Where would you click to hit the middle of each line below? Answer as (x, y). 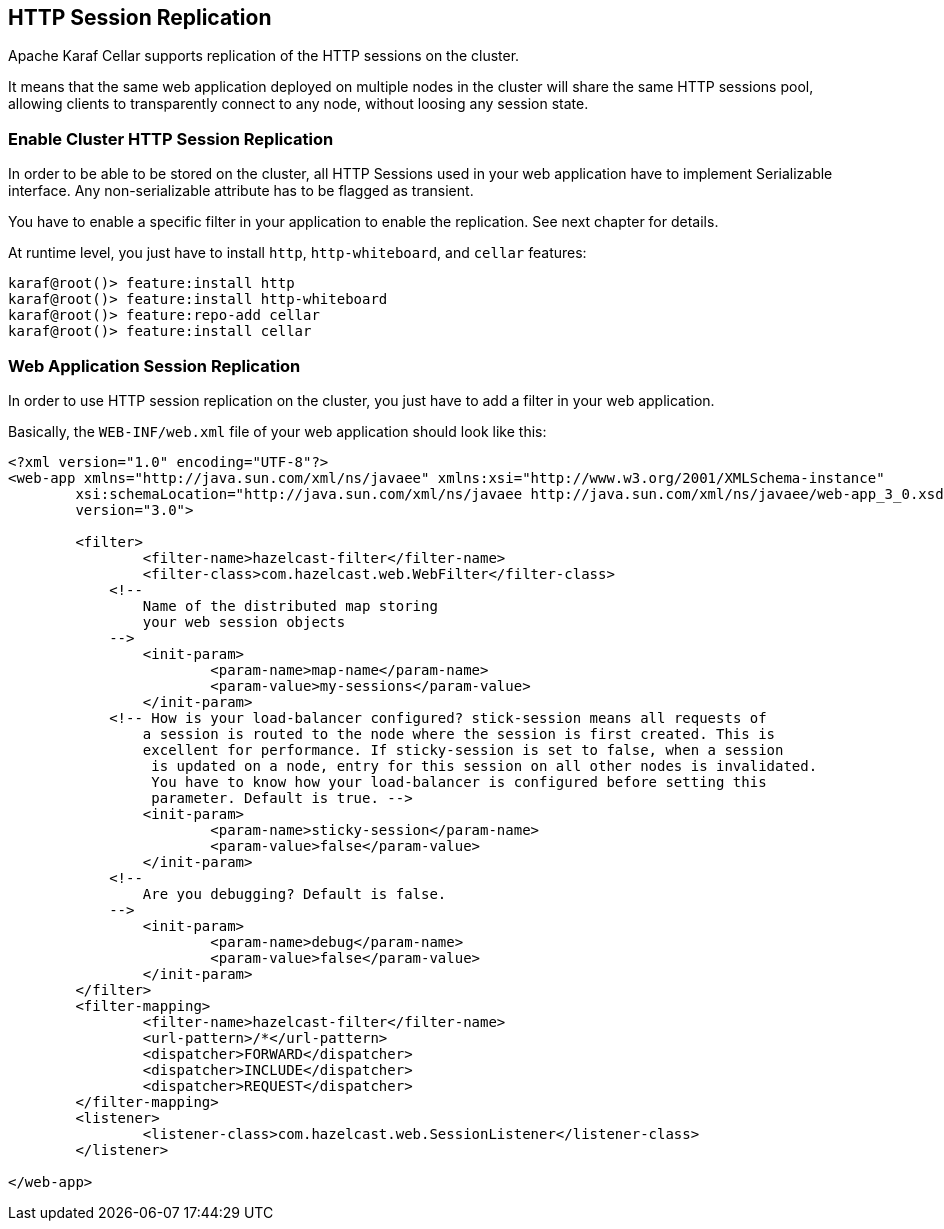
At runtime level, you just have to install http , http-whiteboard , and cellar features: (297, 253)
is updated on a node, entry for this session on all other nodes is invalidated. (484, 765)
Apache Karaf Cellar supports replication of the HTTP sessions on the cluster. (264, 56)
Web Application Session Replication (154, 365)
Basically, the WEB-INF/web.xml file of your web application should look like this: (277, 431)
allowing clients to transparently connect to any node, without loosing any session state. (298, 104)
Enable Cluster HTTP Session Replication (171, 138)
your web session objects (244, 621)
